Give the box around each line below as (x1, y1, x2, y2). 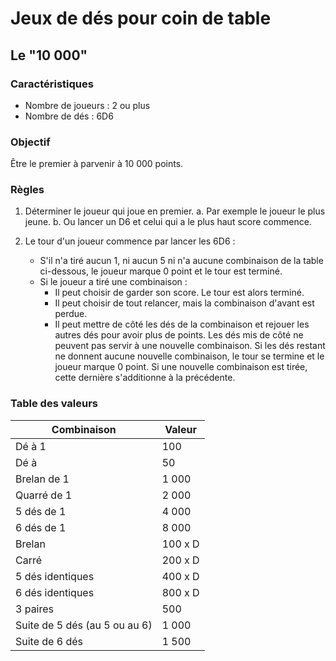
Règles (10, 183, 45, 197)
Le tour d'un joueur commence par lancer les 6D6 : (24, 235, 236, 247)
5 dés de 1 (15, 504, 67, 518)
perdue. (54, 308, 88, 320)
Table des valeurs (10, 397, 99, 411)
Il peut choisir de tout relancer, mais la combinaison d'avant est (54, 297, 315, 309)
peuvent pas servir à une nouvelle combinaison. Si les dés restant (54, 340, 326, 352)
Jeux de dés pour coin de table (10, 7, 272, 30)
